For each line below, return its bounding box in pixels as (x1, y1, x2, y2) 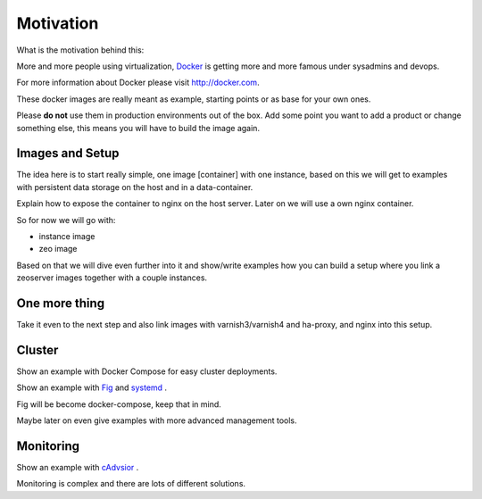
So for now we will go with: (16, 214, 116, 225)
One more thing (16, 295, 105, 311)
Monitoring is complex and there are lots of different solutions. (16, 478, 245, 489)
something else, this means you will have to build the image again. (16, 122, 261, 133)
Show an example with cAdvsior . (16, 462, 139, 473)
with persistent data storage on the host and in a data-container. (16, 181, 253, 192)
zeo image (38, 244, 78, 254)
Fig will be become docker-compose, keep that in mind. (16, 398, 222, 410)
